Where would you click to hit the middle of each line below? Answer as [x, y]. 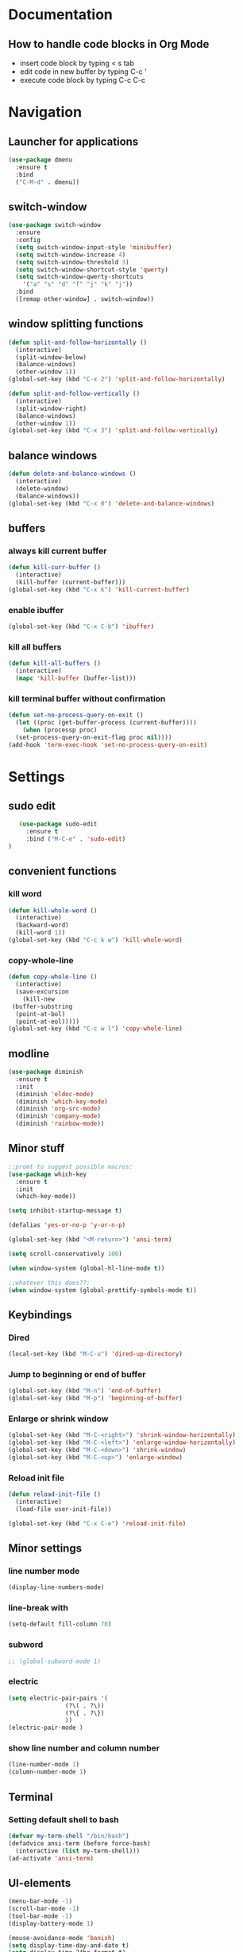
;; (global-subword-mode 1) [55, 1661]
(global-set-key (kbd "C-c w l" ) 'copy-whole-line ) [95, 1029]
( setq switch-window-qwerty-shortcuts [80, 277]
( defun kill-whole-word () [53, 910]
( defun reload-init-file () [55, 1494]
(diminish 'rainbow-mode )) [60, 1124]
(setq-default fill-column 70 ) [60, 1624]
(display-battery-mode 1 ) [51, 1923]
